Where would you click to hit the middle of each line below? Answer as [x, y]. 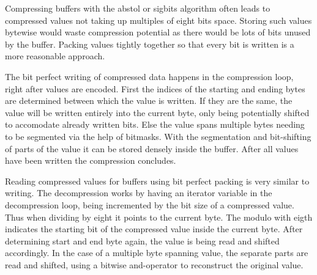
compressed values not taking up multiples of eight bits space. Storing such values [158, 20]
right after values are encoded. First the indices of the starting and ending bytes [155, 88]
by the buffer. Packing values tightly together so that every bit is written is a [150, 44]
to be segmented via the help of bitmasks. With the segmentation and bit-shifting [158, 136]
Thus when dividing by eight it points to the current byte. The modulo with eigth [159, 217]
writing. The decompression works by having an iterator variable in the [139, 193]
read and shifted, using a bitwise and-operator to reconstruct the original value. [154, 264]
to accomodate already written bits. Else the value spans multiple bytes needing [155, 124]
